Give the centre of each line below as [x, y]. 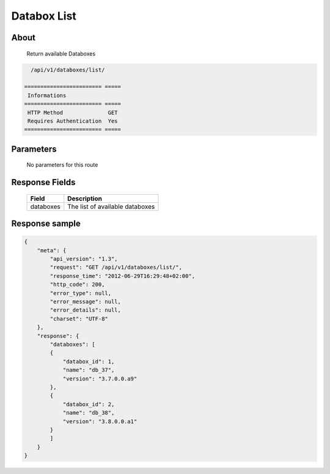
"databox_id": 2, [89, 404]
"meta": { [52, 250]
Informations [47, 95]
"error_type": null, [81, 293]
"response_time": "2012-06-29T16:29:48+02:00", [123, 276]
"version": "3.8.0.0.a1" [100, 421]
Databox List [44, 16]
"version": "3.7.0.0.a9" [100, 378]
